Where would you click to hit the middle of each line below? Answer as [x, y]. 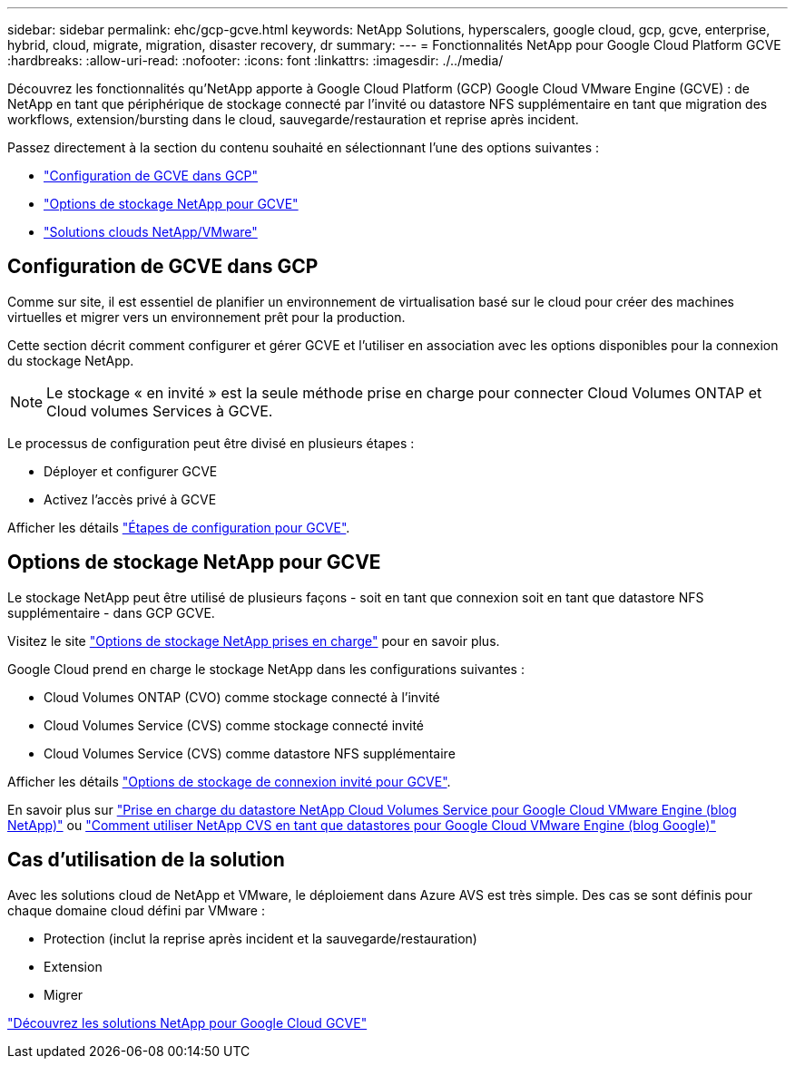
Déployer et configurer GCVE [131, 471]
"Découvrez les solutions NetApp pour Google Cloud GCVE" [187, 1022]
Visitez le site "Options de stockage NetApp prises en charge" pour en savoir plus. [254, 641]
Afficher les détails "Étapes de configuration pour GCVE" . [179, 527]
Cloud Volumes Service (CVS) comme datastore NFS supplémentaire [250, 753]
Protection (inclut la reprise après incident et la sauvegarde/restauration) [260, 938]
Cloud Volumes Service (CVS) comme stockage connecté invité [234, 725]
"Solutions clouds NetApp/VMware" [151, 232]
